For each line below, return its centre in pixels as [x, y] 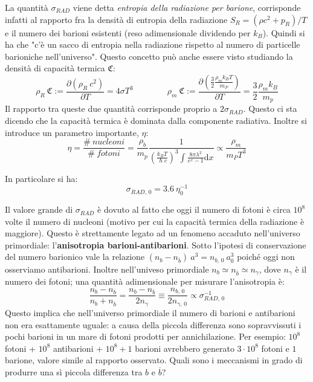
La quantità [27, 7]
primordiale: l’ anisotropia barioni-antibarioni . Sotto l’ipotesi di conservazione [156, 244]
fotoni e [275, 348]
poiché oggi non [266, 257]
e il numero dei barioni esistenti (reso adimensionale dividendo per [128, 32]
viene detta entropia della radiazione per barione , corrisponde [187, 7]
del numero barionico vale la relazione [75, 257]
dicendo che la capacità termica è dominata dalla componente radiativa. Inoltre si [156, 121]
